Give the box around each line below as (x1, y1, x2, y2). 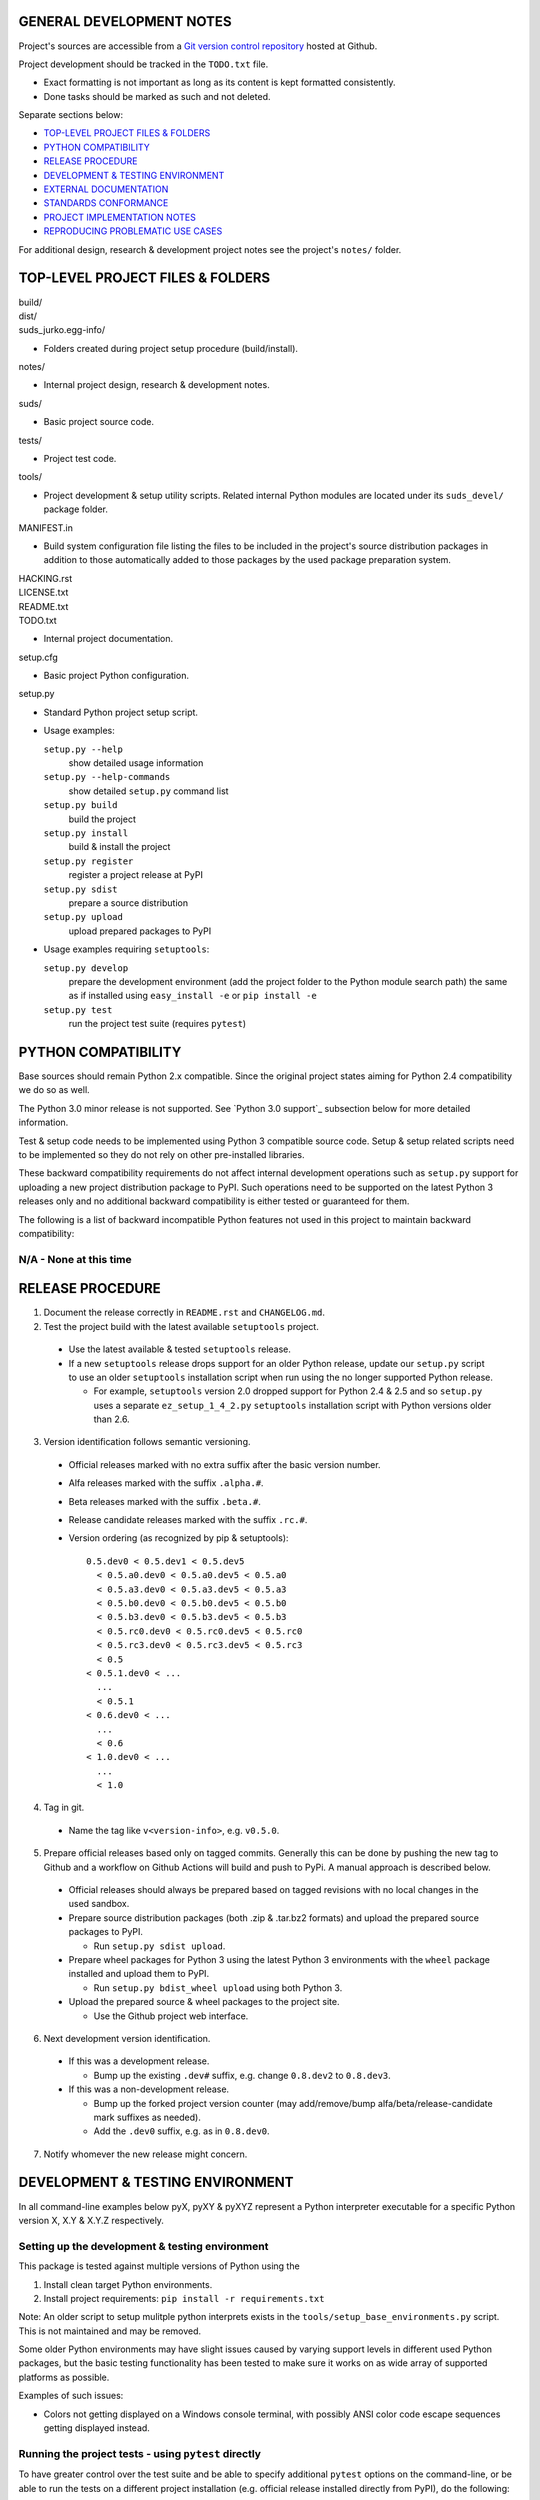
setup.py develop (43, 962, 129, 974)
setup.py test (43, 1004, 113, 1015)
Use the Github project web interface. (93, 2010, 249, 2022)
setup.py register (43, 855, 134, 867)
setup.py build (43, 800, 119, 811)
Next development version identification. (43, 2032, 211, 2044)
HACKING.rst (18, 572, 73, 584)
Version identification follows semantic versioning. (43, 1436, 251, 1448)
